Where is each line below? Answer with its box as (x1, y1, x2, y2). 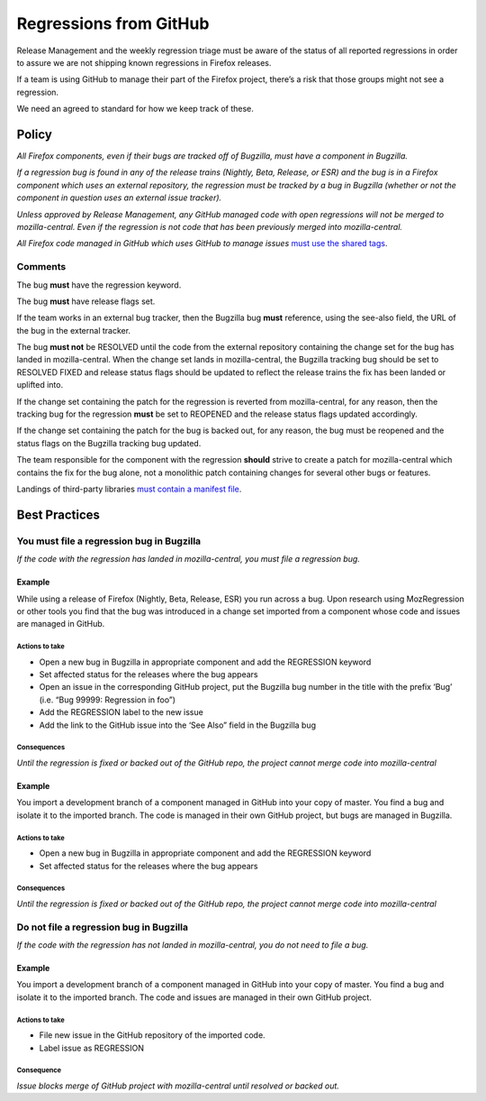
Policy (16, 126, 53, 142)
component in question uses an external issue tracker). (16, 192, 222, 203)
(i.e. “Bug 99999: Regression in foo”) (39, 694, 175, 705)
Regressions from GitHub (16, 14, 210, 33)
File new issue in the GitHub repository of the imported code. (39, 1030, 265, 1041)
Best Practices (16, 507, 101, 522)
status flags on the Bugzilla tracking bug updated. (16, 437, 202, 448)
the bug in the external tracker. (16, 325, 130, 335)
